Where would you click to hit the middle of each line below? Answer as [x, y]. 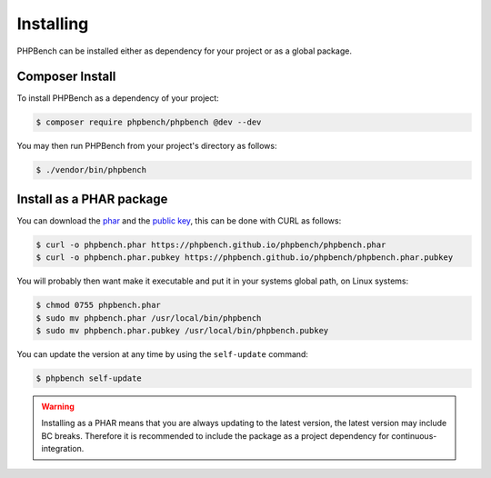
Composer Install [66, 77]
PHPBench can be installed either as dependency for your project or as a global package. [184, 51]
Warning [58, 406]
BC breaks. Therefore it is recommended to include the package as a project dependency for [215, 435]
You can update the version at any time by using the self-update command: [163, 354]
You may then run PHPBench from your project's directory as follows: [147, 146]
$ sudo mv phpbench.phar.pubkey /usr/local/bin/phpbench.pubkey [182, 331]
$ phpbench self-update [89, 378]
